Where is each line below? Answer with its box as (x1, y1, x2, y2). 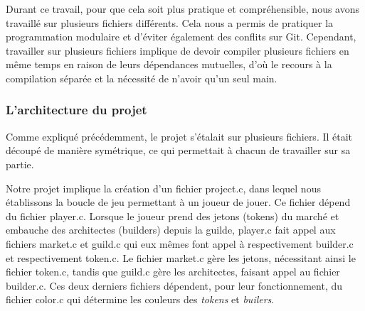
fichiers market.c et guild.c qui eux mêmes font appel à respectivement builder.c (6, 236, 354, 251)
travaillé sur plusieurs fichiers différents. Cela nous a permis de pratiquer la (6, 15, 334, 30)
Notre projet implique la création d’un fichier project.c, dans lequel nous (6, 180, 321, 195)
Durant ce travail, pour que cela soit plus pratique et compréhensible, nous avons (6, 1, 359, 16)
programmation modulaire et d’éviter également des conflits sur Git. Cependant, (6, 29, 356, 44)
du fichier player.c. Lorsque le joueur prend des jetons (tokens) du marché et (6, 208, 339, 223)
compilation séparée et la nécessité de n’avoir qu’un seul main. (6, 70, 277, 85)
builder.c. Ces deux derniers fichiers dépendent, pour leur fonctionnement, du (6, 278, 343, 293)
